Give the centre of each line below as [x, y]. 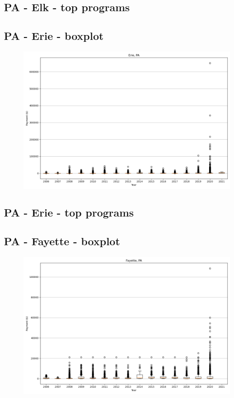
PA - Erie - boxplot [54, 36]
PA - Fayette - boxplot [62, 241]
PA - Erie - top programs [69, 212]
